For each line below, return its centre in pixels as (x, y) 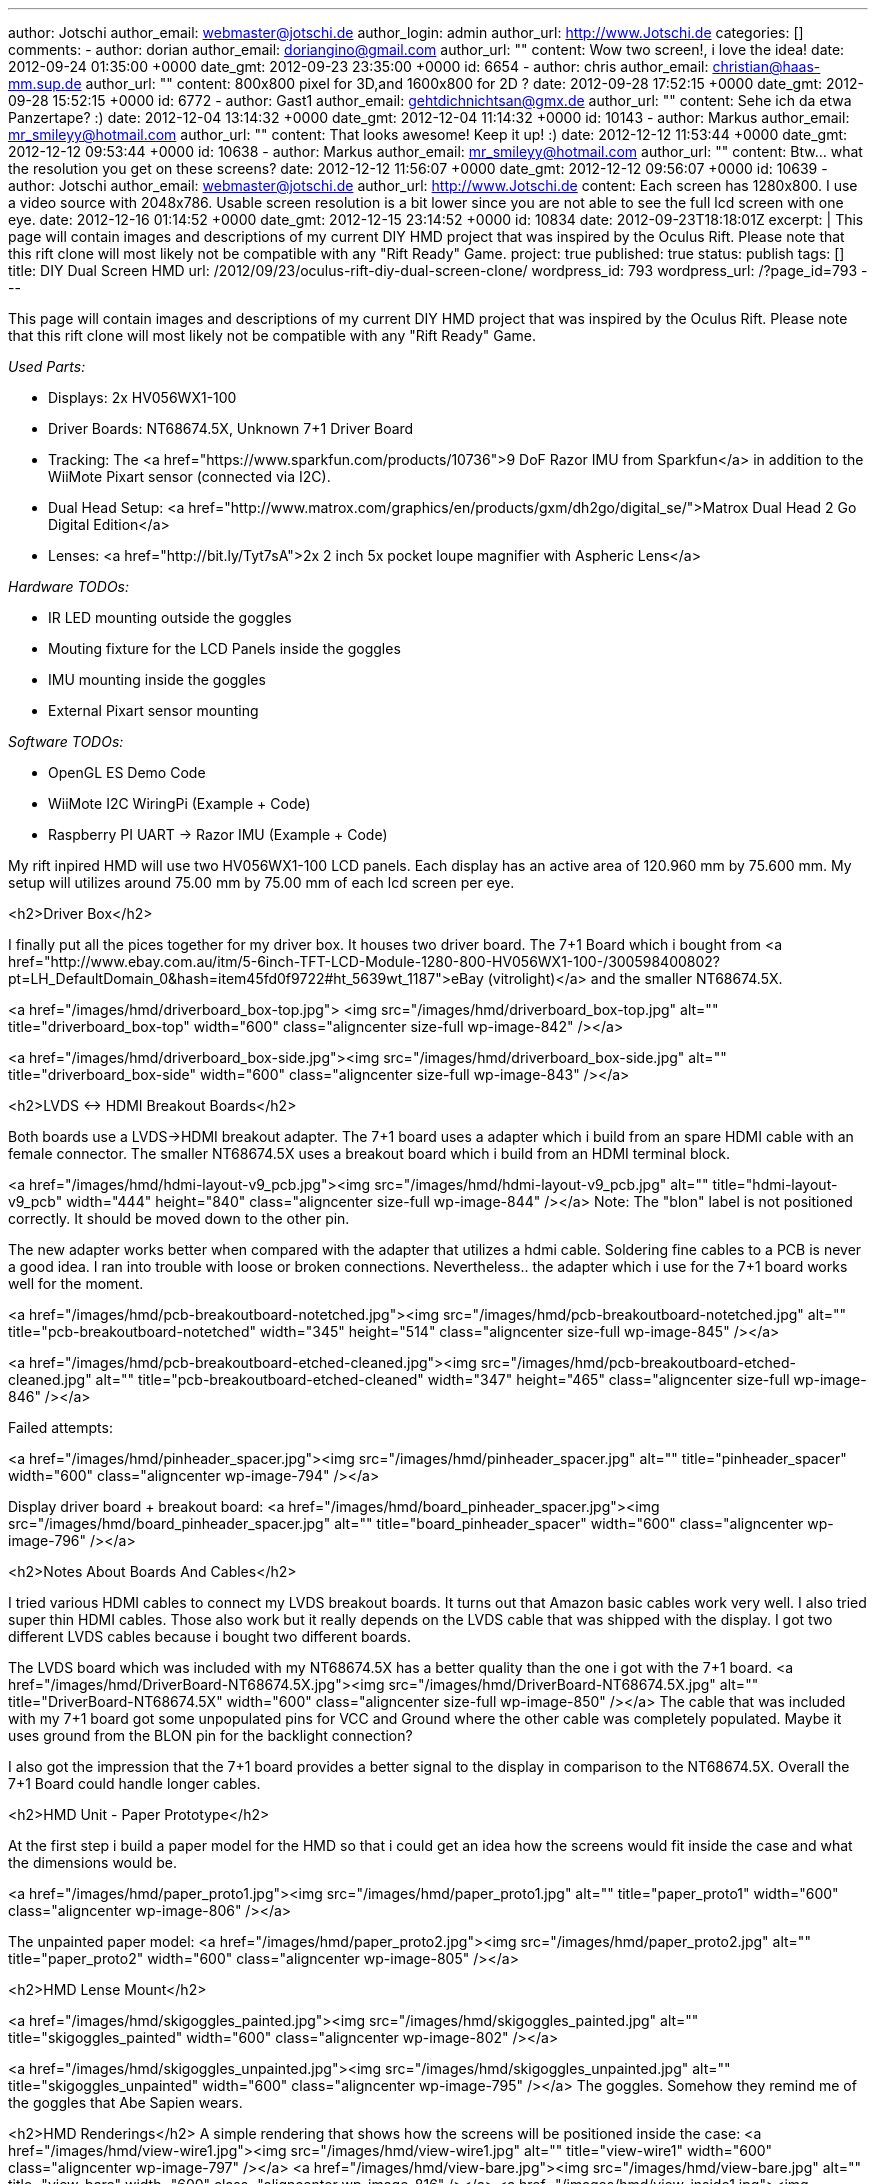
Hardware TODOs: (69, 586)
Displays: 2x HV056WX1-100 (142, 397)
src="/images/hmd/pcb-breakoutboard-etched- (638, 1362)
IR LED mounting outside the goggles (170, 617)
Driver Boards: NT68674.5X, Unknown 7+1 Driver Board (231, 428)
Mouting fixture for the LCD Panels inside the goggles (224, 648)
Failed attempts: (60, 1427)
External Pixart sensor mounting (153, 710)
